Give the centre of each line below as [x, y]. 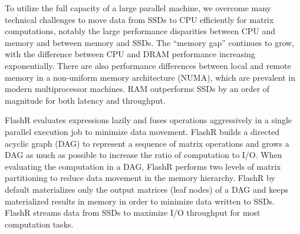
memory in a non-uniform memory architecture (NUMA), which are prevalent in [150, 77]
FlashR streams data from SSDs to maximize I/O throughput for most [133, 212]
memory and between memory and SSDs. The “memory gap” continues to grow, [150, 42]
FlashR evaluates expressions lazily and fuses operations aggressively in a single [149, 120]
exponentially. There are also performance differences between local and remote [148, 65]
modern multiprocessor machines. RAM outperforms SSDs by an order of [137, 89]
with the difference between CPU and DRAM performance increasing [130, 54]
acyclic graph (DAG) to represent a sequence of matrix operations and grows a [147, 143]
